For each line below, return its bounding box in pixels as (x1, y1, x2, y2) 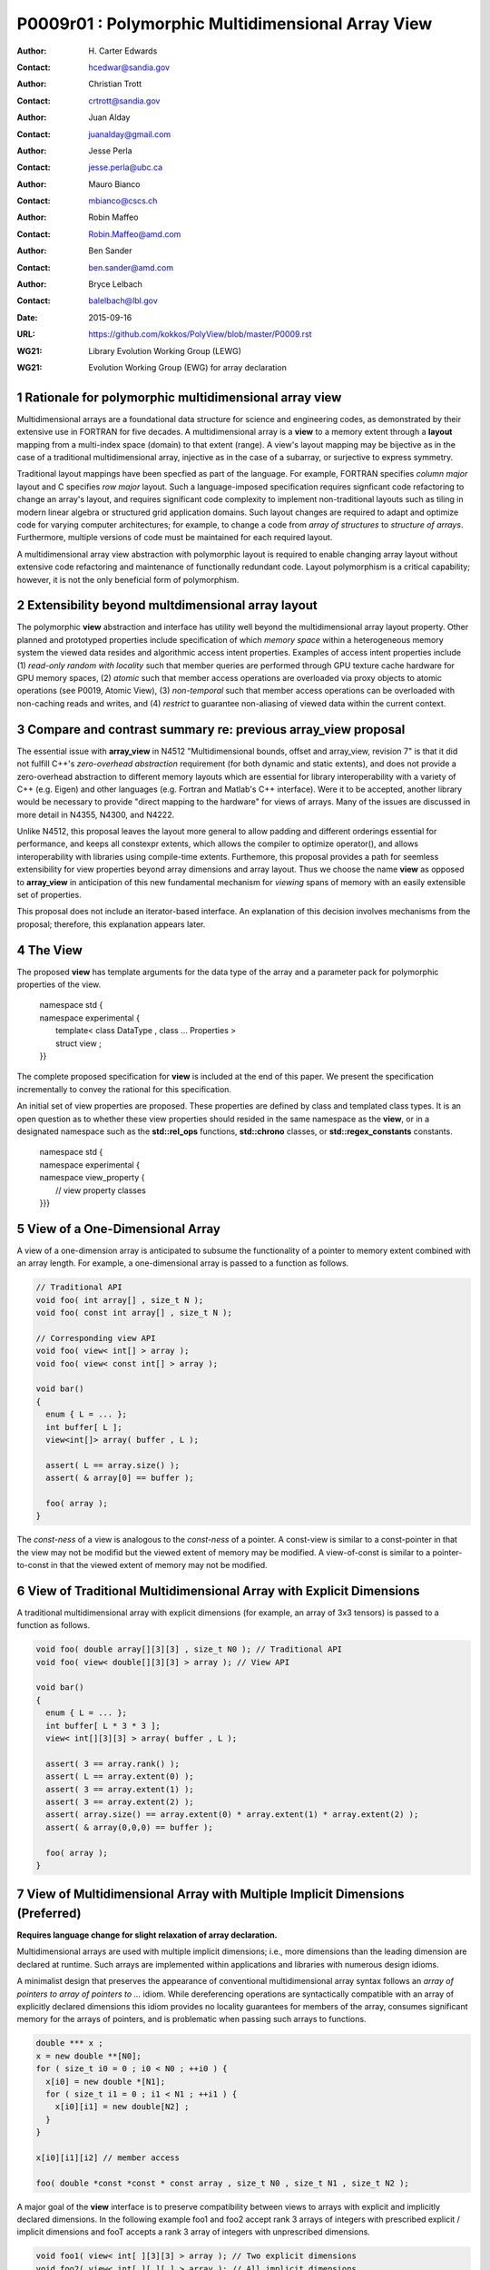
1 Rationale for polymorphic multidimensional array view (16, 390, 342, 405)
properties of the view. (16, 979, 102, 990)
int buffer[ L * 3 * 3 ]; (45, 1721, 161, 1731)
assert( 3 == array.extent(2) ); (45, 1797, 194, 1807)
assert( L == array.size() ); (45, 1460, 181, 1470)
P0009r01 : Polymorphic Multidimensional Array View (16, 14, 433, 34)
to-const (16, 1560, 49, 1571)
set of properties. (16, 890, 82, 901)
